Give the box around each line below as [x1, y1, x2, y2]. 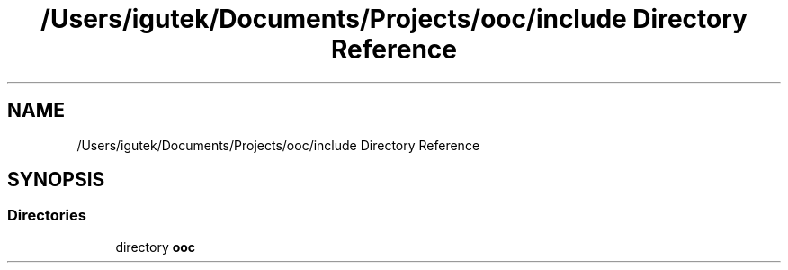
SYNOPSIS [7, 168, 105, 192]
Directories [7, 206, 86, 225]
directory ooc [115, 238, 196, 255]
